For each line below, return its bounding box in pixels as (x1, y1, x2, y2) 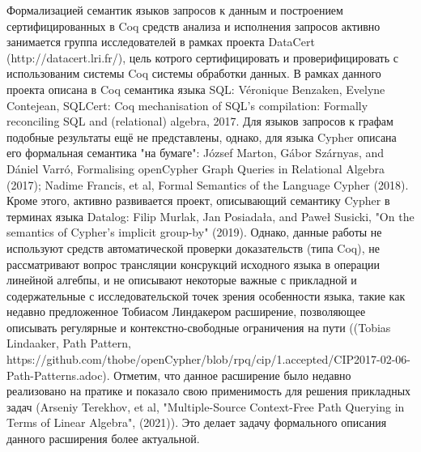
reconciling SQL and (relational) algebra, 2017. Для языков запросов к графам (6, 113, 393, 130)
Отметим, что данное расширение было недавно (113, 366, 351, 383)
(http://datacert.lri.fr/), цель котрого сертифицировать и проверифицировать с (6, 49, 398, 66)
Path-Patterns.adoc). (6, 366, 110, 383)
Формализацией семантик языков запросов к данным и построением (6, 2, 343, 18)
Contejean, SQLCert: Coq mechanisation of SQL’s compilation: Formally (6, 96, 368, 113)
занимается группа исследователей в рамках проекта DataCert (6, 33, 315, 50)
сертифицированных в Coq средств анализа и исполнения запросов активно (6, 17, 381, 34)
